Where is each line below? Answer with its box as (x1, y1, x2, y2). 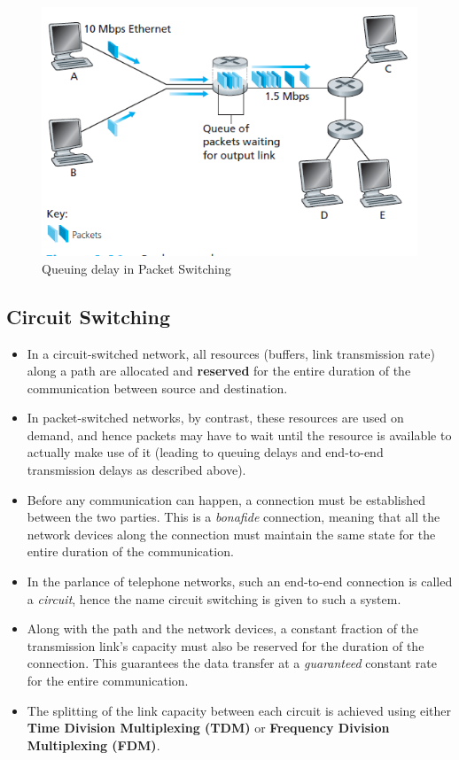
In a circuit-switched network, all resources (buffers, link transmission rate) (27, 344, 435, 362)
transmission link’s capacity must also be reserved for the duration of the (27, 636, 424, 655)
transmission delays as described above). (27, 461, 246, 479)
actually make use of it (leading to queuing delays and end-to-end (27, 443, 384, 461)
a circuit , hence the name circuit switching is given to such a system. (27, 589, 401, 608)
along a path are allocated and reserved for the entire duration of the (27, 361, 411, 380)
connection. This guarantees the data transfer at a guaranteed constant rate (27, 654, 437, 672)
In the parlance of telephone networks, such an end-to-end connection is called (27, 572, 453, 591)
